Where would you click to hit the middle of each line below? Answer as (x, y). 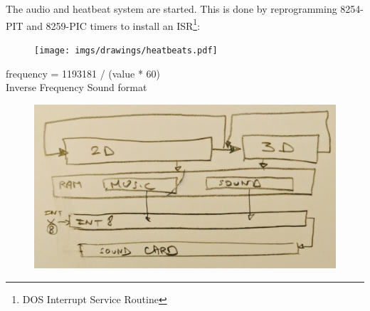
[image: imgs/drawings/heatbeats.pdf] (126, 50)
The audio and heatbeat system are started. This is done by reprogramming (171, 9)
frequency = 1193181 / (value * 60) (83, 73)
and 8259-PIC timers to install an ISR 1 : (113, 24)
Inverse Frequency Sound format (76, 87)
